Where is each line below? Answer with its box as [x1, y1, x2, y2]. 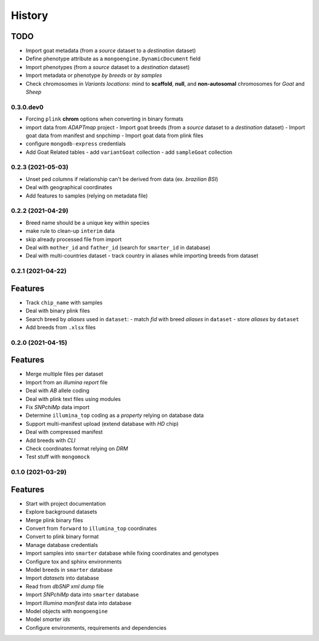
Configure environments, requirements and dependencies [25, 624, 167, 631]
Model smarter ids [25, 616, 70, 623]
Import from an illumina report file [25, 378, 108, 386]
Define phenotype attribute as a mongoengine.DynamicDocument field [25, 55, 201, 62]
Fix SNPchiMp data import [25, 404, 90, 411]
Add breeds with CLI [25, 436, 76, 443]
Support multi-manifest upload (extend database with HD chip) [25, 420, 179, 427]
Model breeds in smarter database [25, 566, 113, 573]
